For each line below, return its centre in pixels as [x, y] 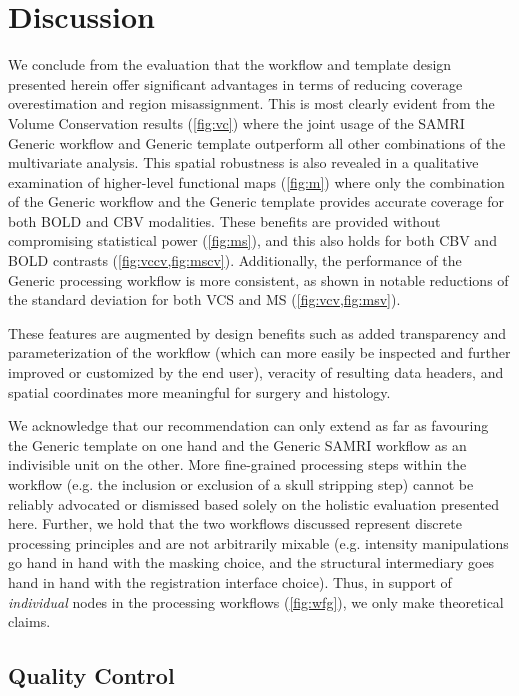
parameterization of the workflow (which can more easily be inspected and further [259, 352]
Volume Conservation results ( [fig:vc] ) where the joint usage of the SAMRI [236, 122]
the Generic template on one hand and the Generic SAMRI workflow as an [237, 444]
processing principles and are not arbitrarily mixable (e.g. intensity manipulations [258, 542]
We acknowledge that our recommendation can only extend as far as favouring [248, 425]
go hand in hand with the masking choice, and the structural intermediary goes [251, 562]
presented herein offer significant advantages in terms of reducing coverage [235, 83]
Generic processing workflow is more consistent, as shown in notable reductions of [258, 279]
